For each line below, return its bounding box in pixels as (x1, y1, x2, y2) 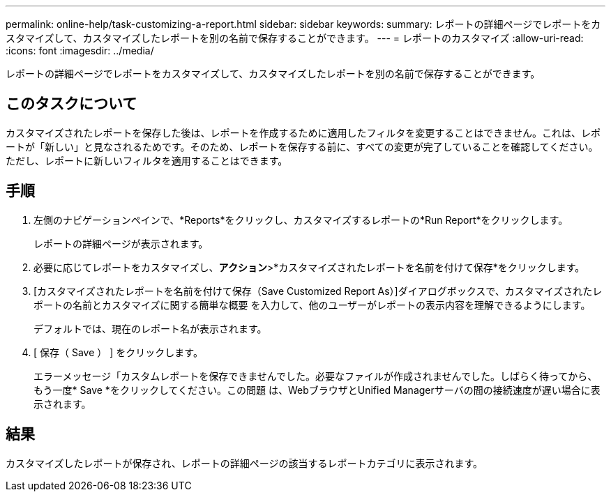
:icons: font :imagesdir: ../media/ (6, 45, 154, 56)
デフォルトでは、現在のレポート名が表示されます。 (33, 322, 267, 335)
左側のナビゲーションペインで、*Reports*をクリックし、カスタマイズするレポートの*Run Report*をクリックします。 (33, 213, 568, 226)
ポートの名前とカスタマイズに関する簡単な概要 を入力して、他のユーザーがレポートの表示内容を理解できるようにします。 (33, 298, 591, 311)
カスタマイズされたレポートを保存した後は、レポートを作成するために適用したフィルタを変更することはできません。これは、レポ (6, 126, 601, 139)
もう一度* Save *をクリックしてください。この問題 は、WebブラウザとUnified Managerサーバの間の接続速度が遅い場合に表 (33, 383, 601, 396)
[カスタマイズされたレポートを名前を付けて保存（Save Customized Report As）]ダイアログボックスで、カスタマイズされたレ (33, 284, 603, 297)
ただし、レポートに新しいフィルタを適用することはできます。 (6, 154, 288, 167)
